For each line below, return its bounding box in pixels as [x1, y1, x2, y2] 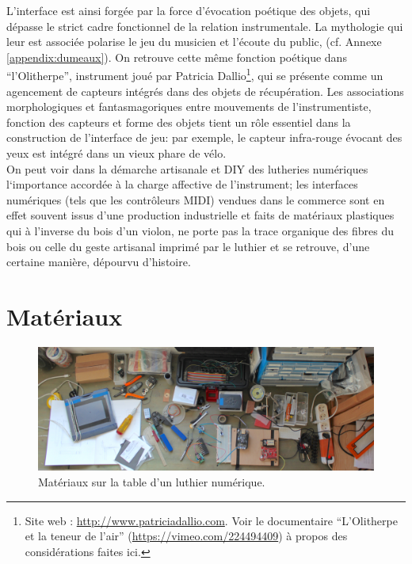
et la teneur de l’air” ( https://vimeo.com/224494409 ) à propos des [25, 528, 348, 544]
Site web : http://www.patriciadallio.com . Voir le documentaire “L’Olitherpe [25, 512, 398, 528]
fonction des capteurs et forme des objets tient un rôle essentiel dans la [6, 113, 351, 130]
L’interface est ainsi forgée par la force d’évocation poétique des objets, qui [6, 2, 371, 18]
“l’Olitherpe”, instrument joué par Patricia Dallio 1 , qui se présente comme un [6, 65, 383, 84]
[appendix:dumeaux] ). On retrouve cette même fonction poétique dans [6, 48, 347, 65]
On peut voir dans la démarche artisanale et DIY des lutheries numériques [6, 160, 368, 177]
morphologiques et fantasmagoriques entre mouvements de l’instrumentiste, [6, 98, 372, 115]
